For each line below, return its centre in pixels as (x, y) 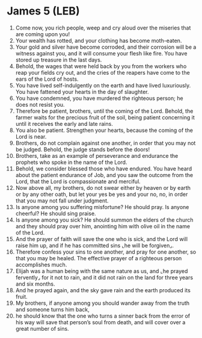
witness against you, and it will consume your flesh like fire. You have (101, 53)
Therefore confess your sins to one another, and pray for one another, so (106, 252)
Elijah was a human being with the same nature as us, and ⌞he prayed (102, 271)
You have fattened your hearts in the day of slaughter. (82, 92)
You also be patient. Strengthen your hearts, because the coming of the (104, 130)
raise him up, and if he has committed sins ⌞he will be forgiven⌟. (94, 245)
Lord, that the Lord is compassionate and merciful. (78, 181)
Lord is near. (31, 136)
